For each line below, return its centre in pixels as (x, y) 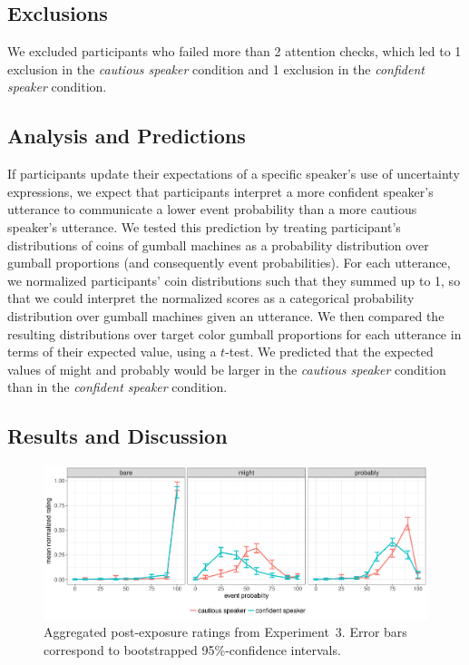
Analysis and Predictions (127, 136)
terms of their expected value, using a (112, 352)
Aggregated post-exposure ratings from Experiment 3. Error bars (225, 632)
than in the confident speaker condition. (117, 387)
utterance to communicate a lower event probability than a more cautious (212, 209)
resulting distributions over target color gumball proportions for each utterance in (234, 333)
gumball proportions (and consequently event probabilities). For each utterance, (229, 263)
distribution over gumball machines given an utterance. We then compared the (226, 315)
